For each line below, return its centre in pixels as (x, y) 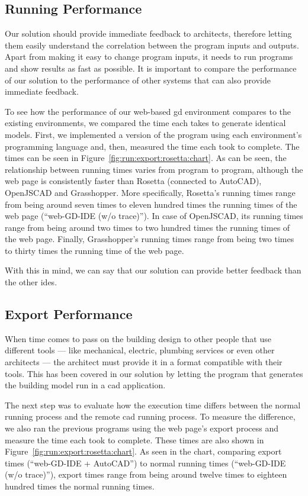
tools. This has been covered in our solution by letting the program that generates (154, 373)
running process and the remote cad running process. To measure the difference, (150, 416)
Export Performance (69, 314)
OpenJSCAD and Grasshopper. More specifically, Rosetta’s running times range (150, 192)
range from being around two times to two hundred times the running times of (147, 227)
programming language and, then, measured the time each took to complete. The (152, 146)
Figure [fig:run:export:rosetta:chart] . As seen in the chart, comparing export (143, 451)
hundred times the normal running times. (80, 486)
